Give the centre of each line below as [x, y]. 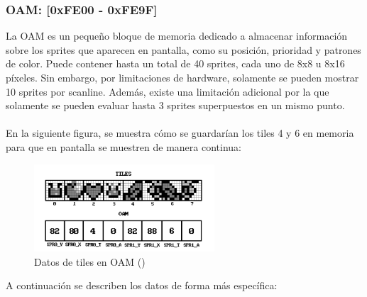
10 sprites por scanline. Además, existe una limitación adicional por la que [168, 91]
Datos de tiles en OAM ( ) [90, 261]
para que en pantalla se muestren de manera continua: [124, 146]
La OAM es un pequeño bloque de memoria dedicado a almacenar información [177, 36]
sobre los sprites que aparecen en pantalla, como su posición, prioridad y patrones [183, 49]
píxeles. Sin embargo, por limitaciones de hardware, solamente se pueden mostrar [182, 77]
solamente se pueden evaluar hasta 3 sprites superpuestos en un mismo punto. [175, 105]
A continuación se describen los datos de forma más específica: [142, 285]
